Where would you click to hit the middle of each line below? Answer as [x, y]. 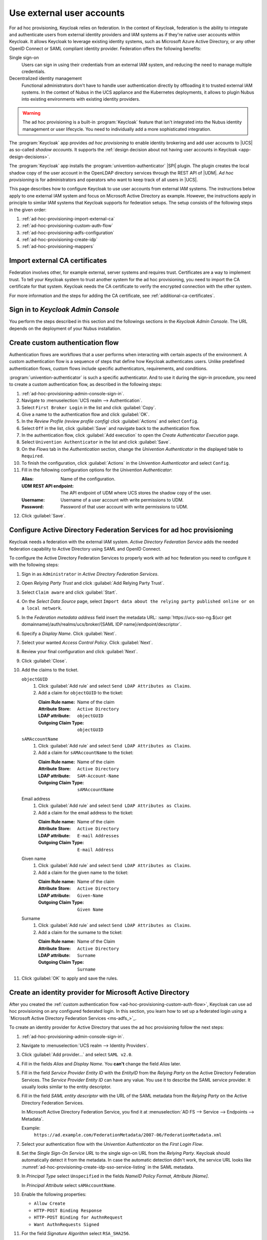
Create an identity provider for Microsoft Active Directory [99, 992]
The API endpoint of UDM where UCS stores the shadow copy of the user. [136, 493]
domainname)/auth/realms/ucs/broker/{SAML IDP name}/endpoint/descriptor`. [102, 624]
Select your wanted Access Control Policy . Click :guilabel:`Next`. [87, 642]
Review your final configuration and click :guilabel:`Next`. [80, 652]
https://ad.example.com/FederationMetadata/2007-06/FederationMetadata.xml [128, 1135]
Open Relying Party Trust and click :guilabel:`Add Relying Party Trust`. [93, 583]
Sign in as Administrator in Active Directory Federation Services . [90, 574]
